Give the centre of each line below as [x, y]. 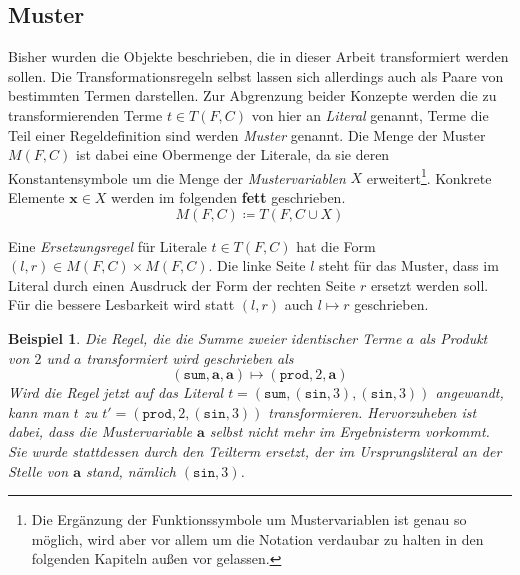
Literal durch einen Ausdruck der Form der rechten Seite [182, 284]
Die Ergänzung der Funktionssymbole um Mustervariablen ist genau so [249, 519]
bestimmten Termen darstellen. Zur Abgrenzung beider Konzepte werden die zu [252, 95]
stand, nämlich [130, 470]
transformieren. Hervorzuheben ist [372, 411]
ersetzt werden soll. [429, 284]
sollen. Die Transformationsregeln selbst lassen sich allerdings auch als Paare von [256, 75]
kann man [38, 411]
